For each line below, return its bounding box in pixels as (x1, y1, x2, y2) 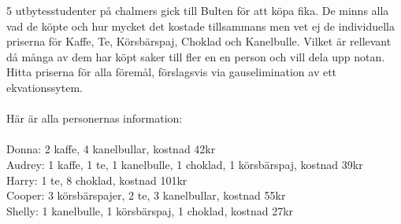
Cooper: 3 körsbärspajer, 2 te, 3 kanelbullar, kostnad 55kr (6, 187, 286, 204)
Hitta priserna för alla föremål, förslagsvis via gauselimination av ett (6, 64, 337, 80)
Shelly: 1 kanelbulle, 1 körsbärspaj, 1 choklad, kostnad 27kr (6, 202, 294, 218)
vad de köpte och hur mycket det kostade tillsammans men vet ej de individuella (6, 17, 395, 34)
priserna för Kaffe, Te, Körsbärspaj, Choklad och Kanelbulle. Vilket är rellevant (6, 33, 392, 50)
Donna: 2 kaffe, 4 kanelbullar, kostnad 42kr (6, 141, 216, 157)
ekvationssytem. (6, 79, 83, 95)
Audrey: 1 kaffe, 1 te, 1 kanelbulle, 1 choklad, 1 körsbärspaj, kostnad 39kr (6, 156, 363, 172)
